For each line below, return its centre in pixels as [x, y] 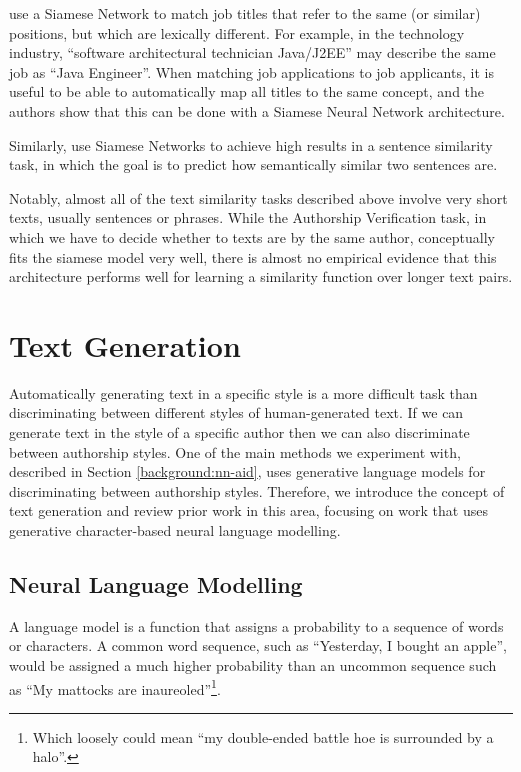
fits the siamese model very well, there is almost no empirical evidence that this [253, 256]
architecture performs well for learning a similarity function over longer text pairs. [261, 276]
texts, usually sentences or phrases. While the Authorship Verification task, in [248, 217]
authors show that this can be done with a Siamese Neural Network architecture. [257, 110]
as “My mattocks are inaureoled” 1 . [115, 687]
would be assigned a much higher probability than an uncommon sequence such [253, 664]
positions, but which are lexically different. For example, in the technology [237, 32]
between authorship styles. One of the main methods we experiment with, [235, 451]
